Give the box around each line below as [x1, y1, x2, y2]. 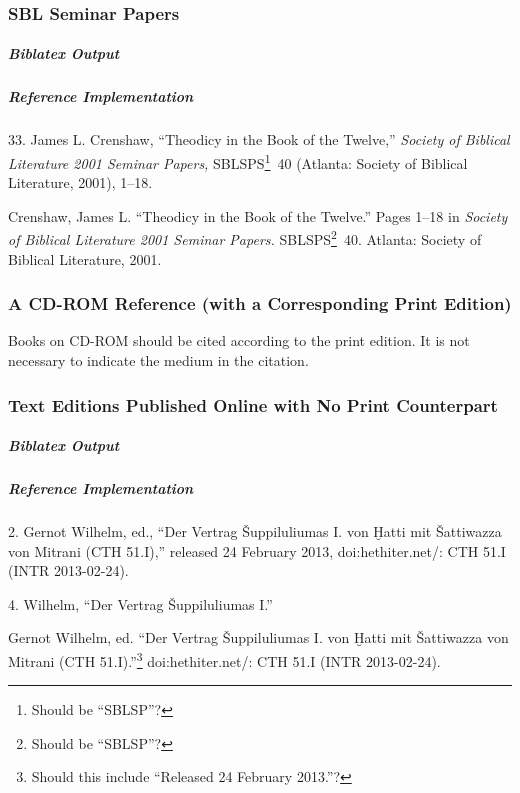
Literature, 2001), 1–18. [8, 172, 153, 193]
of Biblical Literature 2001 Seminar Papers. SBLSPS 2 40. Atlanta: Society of [8, 226, 482, 250]
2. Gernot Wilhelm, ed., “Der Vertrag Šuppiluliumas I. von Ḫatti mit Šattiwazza [8, 521, 502, 542]
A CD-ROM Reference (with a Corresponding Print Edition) [8, 291, 512, 316]
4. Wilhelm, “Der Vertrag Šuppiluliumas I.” [8, 593, 273, 614]
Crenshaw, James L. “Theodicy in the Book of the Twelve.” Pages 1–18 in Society [8, 205, 508, 226]
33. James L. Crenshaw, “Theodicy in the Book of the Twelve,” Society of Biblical [8, 129, 510, 150]
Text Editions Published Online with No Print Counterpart [8, 392, 498, 417]
